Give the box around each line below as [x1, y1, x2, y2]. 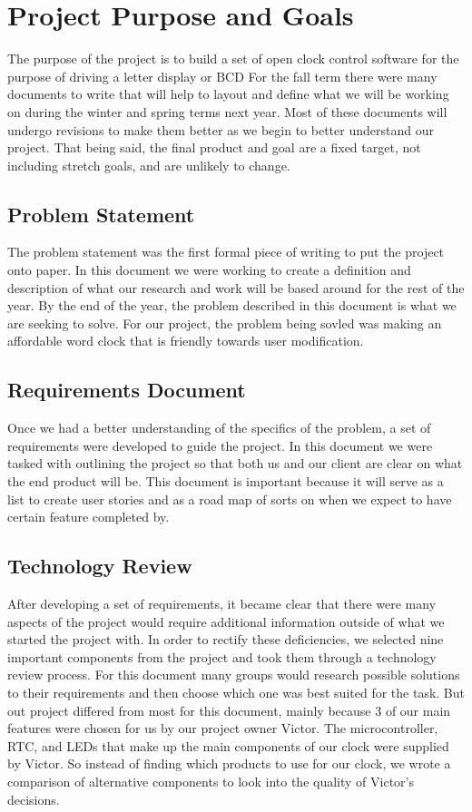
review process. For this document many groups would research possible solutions [7, 665, 460, 684]
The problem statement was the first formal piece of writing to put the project [7, 242, 445, 261]
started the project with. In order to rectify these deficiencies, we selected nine [7, 630, 444, 649]
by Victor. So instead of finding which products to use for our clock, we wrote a [7, 754, 451, 773]
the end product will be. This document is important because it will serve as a [7, 472, 444, 491]
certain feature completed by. [7, 507, 170, 526]
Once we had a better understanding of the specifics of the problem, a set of [7, 418, 431, 437]
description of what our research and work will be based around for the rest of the [7, 278, 465, 297]
